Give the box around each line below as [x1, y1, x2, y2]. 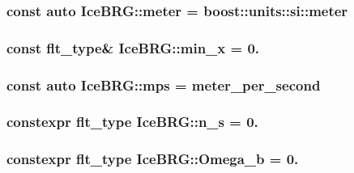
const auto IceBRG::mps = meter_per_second [6, 74, 321, 95]
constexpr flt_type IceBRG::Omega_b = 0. [6, 149, 299, 169]
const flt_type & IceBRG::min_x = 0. [6, 37, 260, 57]
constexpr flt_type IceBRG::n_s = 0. [6, 112, 258, 132]
